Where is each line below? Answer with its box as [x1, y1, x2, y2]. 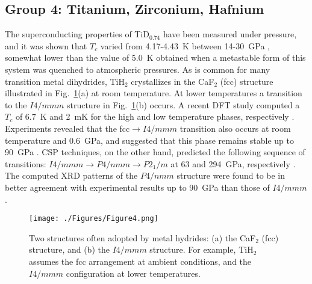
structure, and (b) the [29, 243, 110, 256]
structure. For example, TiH [149, 243, 254, 256]
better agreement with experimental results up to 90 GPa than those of [5, 181, 270, 193]
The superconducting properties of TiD [5, 28, 150, 40]
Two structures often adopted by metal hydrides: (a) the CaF [29, 231, 256, 244]
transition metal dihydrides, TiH [5, 75, 125, 87]
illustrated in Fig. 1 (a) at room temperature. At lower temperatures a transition [5, 87, 302, 99]
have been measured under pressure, [163, 28, 297, 40]
